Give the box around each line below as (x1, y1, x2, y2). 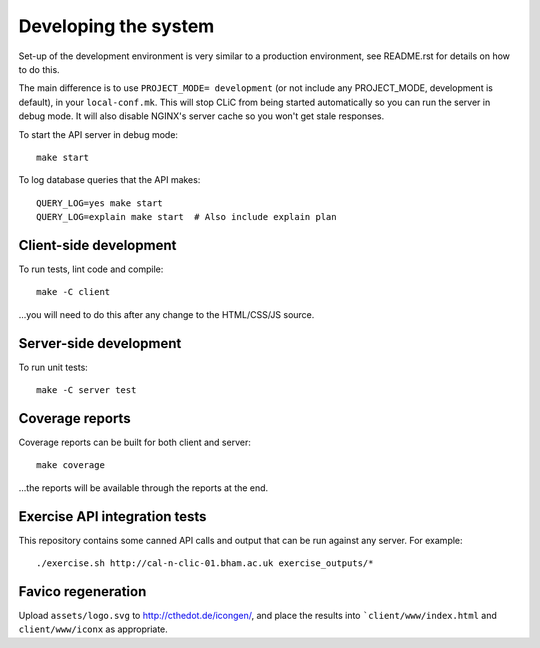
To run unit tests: (18, 361, 89, 373)
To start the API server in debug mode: (18, 128, 179, 140)
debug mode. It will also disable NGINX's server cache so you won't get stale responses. (18, 110, 385, 122)
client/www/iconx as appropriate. (18, 623, 169, 635)
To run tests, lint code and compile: (18, 263, 164, 275)
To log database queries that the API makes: (18, 174, 201, 186)
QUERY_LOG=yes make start (36, 197, 164, 209)
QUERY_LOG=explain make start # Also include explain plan (36, 211, 337, 223)
